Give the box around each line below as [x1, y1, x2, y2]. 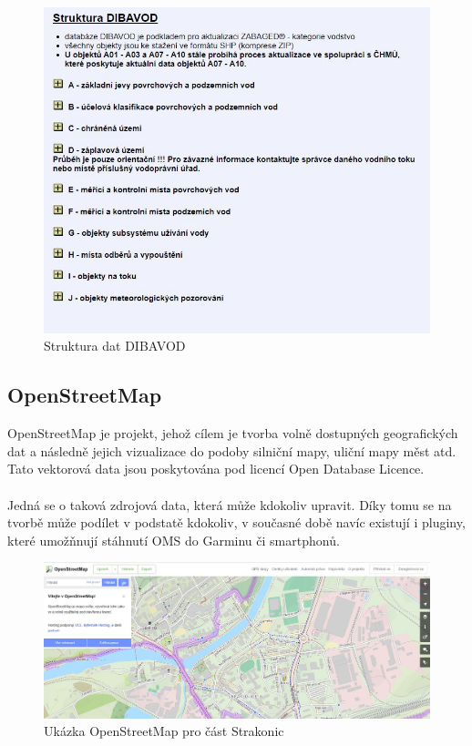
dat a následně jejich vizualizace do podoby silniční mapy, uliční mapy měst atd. [7, 441, 457, 460]
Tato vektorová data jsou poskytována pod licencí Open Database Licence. [7, 459, 425, 478]
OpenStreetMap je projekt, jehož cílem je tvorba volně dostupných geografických [7, 424, 458, 443]
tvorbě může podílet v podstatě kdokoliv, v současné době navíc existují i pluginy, [7, 513, 466, 532]
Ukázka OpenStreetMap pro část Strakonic [44, 721, 284, 741]
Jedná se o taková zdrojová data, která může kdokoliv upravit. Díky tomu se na [7, 495, 452, 514]
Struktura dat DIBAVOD [44, 336, 186, 355]
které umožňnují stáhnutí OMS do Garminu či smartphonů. [7, 530, 340, 549]
